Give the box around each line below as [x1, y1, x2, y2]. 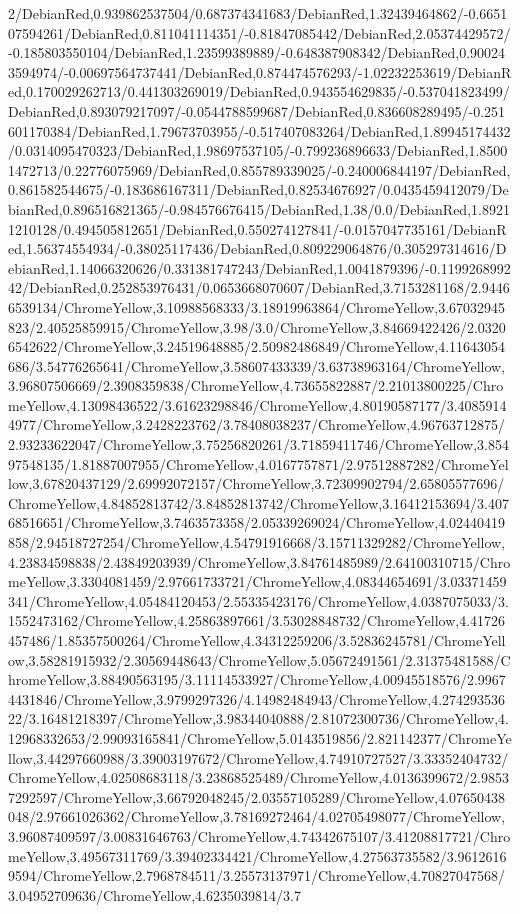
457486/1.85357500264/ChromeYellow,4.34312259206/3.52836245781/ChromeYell [8, 630, 506, 650]
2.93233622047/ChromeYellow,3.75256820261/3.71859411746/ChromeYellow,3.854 [8, 434, 509, 455]
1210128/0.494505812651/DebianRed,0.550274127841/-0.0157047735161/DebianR [8, 218, 507, 239]
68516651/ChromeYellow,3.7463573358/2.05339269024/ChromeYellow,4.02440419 [8, 512, 506, 533]
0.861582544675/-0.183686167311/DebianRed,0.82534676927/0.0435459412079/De [8, 179, 509, 200]
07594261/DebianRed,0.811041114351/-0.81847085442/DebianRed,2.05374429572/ [8, 22, 511, 43]
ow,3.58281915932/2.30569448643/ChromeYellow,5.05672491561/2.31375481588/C [8, 649, 511, 670]
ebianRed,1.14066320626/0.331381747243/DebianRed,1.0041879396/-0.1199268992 [8, 257, 511, 278]
